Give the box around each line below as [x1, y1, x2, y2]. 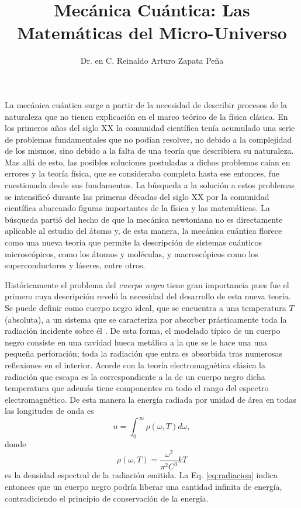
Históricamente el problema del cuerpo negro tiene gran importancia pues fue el [5, 278, 289, 291]
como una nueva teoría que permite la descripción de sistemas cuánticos [5, 236, 262, 248]
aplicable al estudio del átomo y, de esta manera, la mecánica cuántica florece [5, 224, 282, 237]
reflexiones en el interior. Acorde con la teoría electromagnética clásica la [5, 358, 265, 371]
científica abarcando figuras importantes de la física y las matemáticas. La [5, 202, 270, 214]
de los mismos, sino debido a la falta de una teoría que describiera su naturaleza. [5, 144, 294, 157]
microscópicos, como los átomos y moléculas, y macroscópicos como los [5, 247, 258, 260]
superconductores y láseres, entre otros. [5, 259, 146, 271]
